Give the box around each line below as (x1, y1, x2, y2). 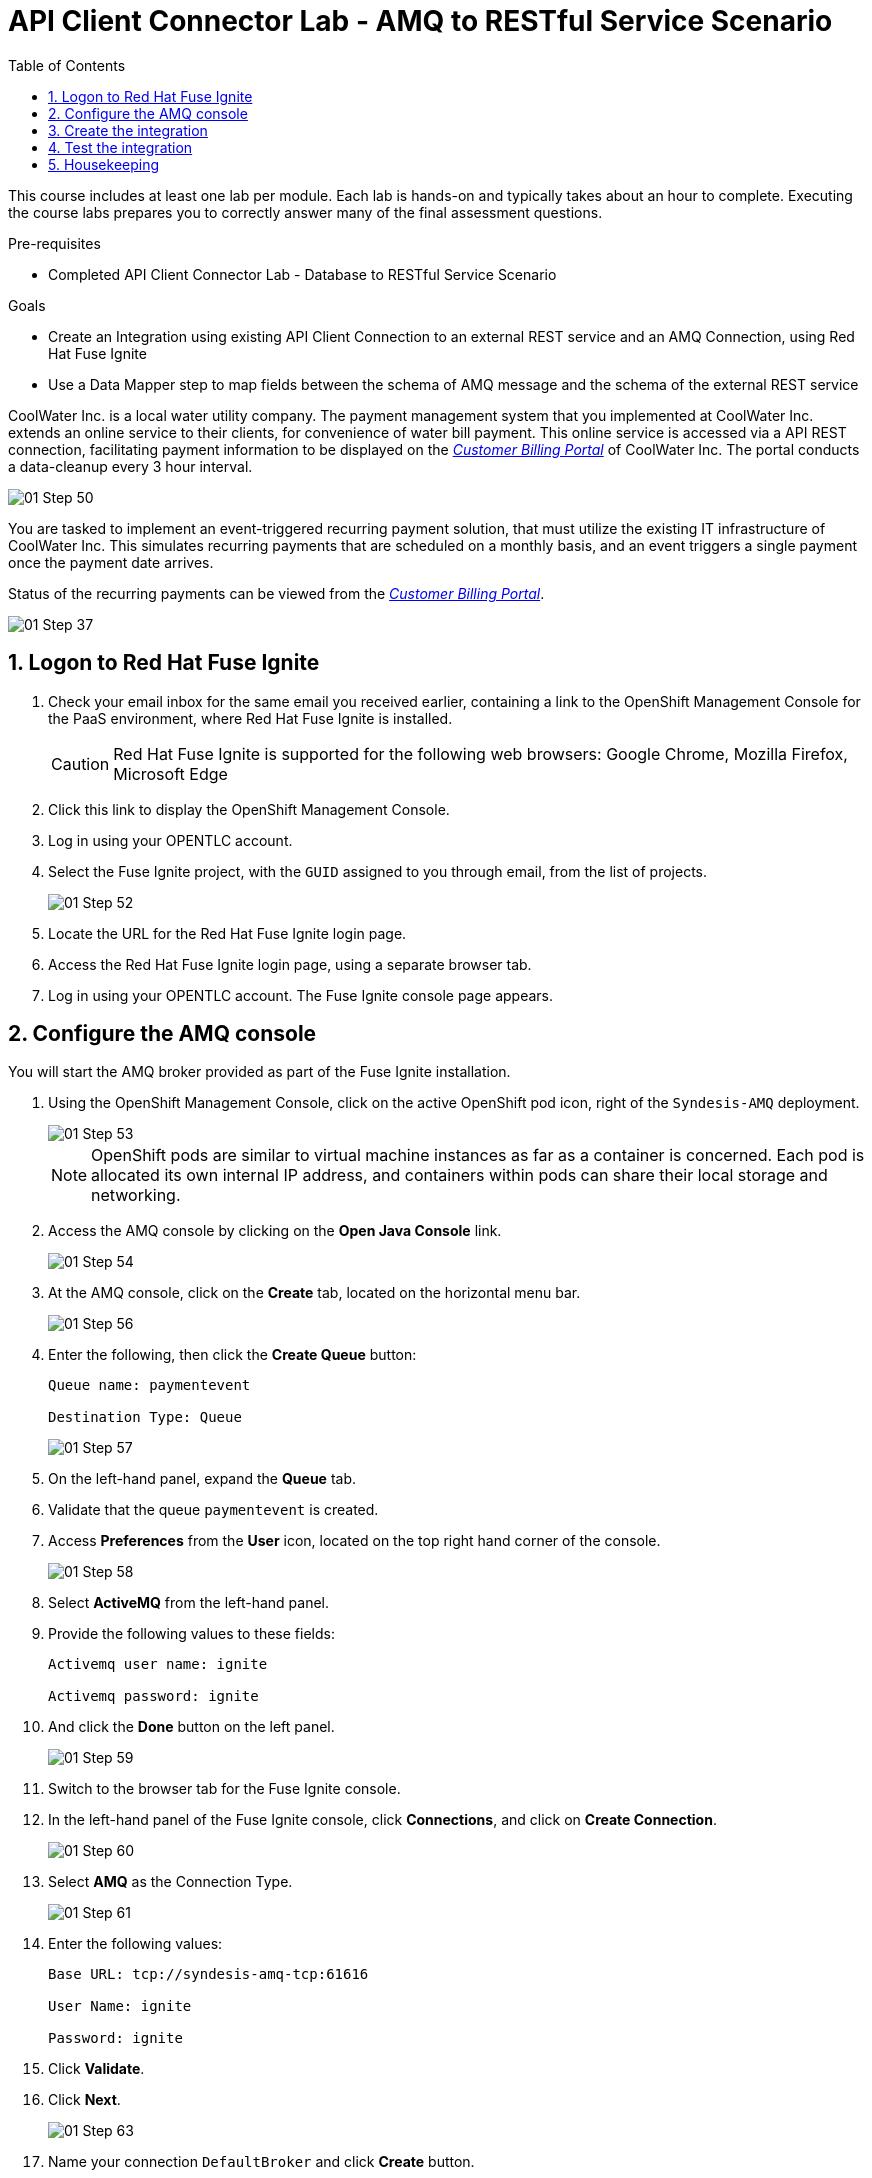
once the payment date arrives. (8, 553, 214, 571)
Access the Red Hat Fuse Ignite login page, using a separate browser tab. (48, 955, 532, 973)
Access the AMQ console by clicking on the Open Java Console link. (48, 1222, 502, 1240)
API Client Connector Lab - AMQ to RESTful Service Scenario (8, 4, 833, 38)
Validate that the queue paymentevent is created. (48, 1501, 379, 1519)
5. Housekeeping (48, 155, 160, 173)
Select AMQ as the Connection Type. (48, 1873, 293, 1891)
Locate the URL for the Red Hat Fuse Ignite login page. (48, 924, 407, 942)
